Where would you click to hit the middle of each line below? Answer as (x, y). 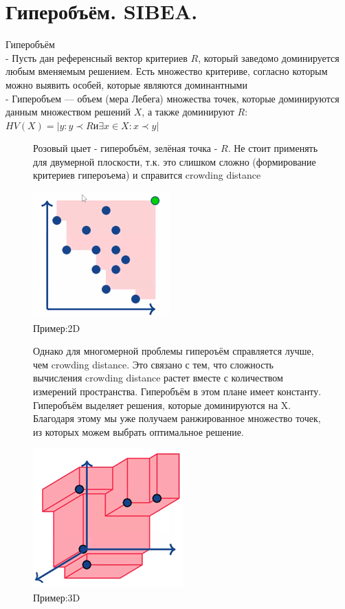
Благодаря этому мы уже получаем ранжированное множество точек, (177, 418)
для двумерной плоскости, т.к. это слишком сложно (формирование (175, 161)
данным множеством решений (68, 112)
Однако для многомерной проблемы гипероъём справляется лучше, (174, 351)
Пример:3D (57, 597)
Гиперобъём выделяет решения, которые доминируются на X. (162, 405)
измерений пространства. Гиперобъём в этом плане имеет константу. (177, 391)
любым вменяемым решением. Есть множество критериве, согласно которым (167, 71)
